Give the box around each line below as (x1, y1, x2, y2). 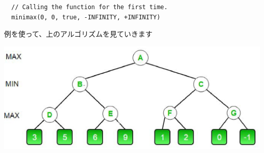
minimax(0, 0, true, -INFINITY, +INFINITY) (11, 13, 160, 21)
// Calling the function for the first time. (11, 4, 168, 11)
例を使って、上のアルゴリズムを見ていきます (4, 28, 153, 39)
